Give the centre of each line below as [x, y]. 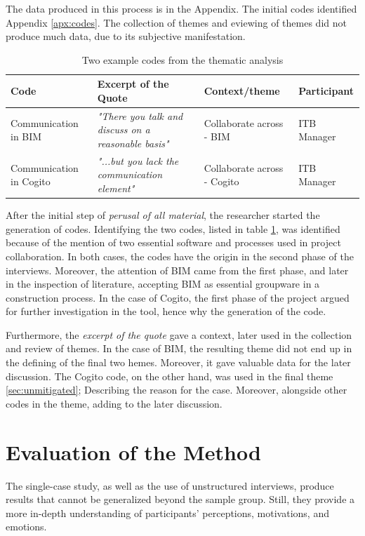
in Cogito [31, 181]
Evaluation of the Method [133, 451]
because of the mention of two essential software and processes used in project [173, 242]
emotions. [26, 527]
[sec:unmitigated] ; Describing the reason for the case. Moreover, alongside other [177, 390]
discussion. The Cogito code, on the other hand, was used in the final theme [170, 376]
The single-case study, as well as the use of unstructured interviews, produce [170, 485]
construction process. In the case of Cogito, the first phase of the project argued [178, 297]
